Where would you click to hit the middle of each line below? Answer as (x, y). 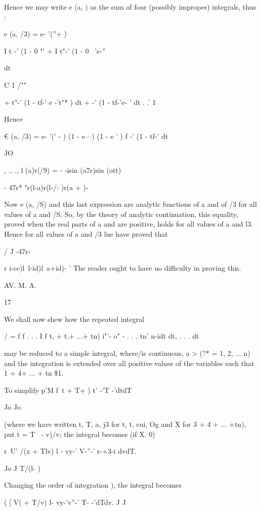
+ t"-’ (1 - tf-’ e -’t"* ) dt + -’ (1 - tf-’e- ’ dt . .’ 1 (80, 102)
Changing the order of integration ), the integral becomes (93, 485)
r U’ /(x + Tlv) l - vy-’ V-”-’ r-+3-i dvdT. (71, 451)
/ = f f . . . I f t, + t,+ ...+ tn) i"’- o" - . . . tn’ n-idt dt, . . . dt (102, 336)
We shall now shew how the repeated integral (74, 319)
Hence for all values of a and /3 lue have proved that (86, 233)
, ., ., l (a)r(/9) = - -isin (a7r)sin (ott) (63, 170)
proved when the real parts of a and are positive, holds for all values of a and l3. (129, 224)
